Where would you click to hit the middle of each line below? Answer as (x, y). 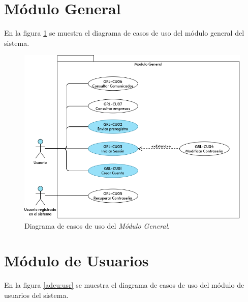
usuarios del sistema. (36, 295)
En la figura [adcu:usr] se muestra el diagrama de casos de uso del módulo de (124, 285)
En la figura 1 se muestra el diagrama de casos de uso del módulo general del (124, 33)
